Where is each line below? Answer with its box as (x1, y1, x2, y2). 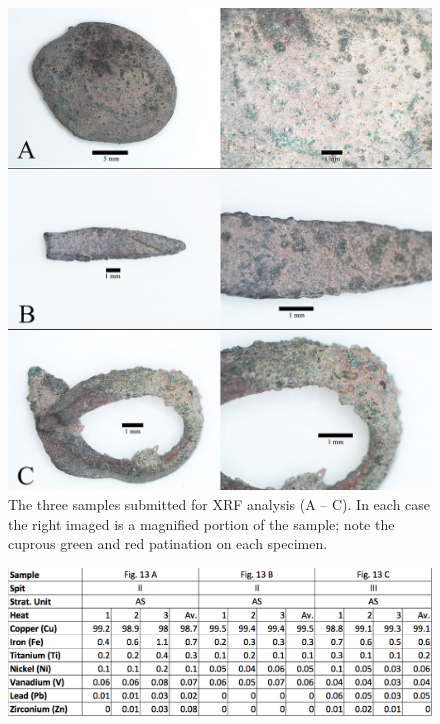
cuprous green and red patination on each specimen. (8, 533, 328, 554)
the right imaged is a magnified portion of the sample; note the (8, 513, 395, 534)
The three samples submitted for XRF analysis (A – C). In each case (8, 494, 431, 514)
